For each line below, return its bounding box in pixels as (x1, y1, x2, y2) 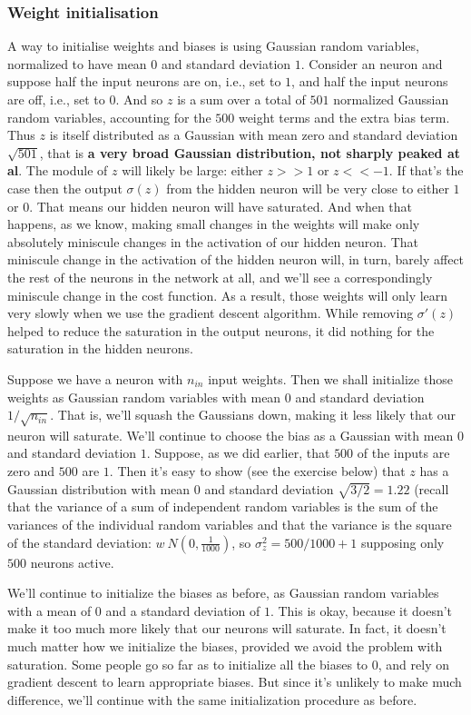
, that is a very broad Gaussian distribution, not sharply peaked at (39, 143, 461, 162)
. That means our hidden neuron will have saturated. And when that (29, 196, 413, 215)
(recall (414, 479, 449, 498)
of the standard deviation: (7, 532, 152, 551)
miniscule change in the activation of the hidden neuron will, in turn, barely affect (7, 250, 465, 269)
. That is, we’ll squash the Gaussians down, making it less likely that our (50, 405, 456, 424)
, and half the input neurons (291, 72, 448, 91)
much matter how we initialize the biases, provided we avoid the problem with (7, 636, 443, 655)
